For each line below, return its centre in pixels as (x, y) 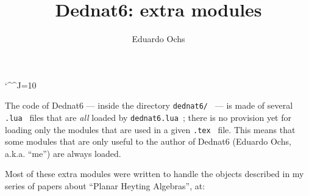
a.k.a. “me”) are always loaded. (63, 153)
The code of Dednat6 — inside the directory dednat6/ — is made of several (149, 105)
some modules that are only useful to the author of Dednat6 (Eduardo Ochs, (148, 141)
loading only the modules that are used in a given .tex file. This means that (150, 129)
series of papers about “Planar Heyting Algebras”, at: (105, 186)
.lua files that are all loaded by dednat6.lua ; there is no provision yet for (148, 117)
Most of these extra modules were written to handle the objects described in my (154, 174)
